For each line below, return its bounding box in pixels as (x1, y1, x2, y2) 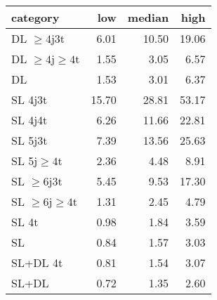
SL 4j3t (11, 91, 48, 107)
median (127, 9, 169, 25)
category (11, 9, 60, 25)
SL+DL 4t (11, 254, 63, 270)
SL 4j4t (11, 112, 48, 128)
